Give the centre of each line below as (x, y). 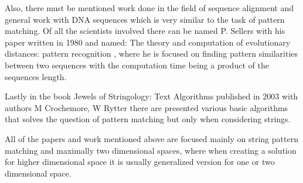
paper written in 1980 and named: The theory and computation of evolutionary (148, 42)
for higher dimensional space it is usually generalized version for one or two (140, 162)
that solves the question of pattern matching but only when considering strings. (148, 119)
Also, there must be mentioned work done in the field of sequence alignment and (149, 8)
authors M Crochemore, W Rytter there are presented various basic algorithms (147, 107)
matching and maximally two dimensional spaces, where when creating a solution (151, 150)
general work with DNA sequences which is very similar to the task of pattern (145, 19)
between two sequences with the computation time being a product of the (137, 65)
